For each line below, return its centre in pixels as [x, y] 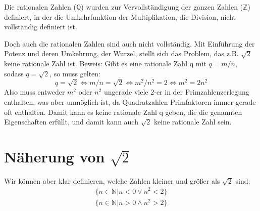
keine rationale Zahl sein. [193, 122]
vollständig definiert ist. [41, 27]
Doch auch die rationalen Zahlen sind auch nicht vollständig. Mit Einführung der [129, 43]
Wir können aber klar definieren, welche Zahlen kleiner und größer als [112, 180]
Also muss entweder [35, 92]
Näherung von [55, 156]
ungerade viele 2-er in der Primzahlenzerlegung [177, 92]
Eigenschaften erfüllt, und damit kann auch [71, 122]
